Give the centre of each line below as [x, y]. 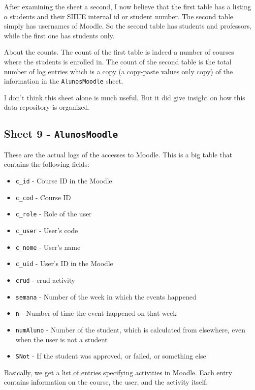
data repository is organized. [47, 107]
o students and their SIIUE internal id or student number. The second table [119, 16]
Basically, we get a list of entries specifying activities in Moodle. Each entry [118, 372]
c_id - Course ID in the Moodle [64, 180]
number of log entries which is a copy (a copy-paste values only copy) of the [119, 71]
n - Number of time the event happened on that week [96, 313]
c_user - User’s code [47, 230]
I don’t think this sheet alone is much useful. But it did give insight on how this [125, 97]
